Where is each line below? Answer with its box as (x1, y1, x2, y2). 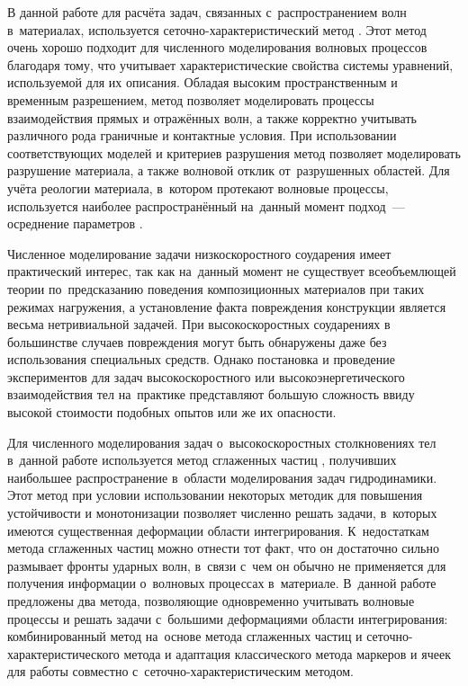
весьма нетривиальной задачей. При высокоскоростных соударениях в (7, 315, 391, 334)
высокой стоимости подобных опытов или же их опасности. (7, 403, 337, 422)
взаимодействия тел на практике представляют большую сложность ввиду (7, 385, 415, 404)
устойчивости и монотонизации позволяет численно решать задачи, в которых (7, 503, 437, 522)
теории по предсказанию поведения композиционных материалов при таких (7, 279, 425, 298)
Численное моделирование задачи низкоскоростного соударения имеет (7, 244, 391, 263)
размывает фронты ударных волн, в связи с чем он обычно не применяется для (7, 556, 446, 575)
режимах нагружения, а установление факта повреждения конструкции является (7, 297, 446, 316)
